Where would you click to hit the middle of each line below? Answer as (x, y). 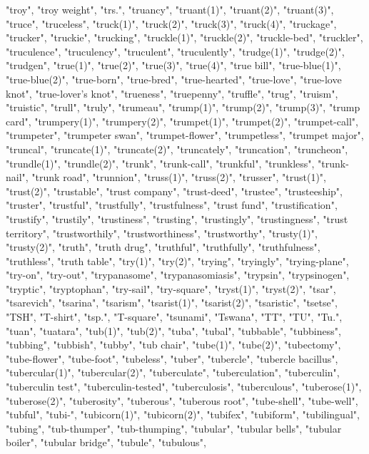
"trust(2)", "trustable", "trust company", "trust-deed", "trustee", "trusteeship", (174, 191)
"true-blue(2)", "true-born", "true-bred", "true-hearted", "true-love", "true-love (174, 79)
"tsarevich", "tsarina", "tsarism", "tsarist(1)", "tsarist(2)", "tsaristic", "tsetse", (172, 303)
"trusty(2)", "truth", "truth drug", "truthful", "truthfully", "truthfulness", (163, 247)
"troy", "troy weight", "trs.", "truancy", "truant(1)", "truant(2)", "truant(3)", (170, 9)
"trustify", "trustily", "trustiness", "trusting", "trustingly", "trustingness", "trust (177, 218)
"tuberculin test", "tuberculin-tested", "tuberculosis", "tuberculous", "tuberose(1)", (184, 387)
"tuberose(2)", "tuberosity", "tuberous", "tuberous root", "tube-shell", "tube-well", (182, 400)
